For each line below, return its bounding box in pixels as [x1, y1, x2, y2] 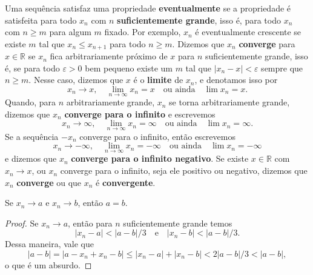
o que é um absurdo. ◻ [5, 259, 92, 271]
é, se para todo [5, 61, 60, 74]
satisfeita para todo [5, 13, 77, 26]
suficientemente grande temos [123, 216, 232, 229]
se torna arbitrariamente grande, [169, 96, 290, 108]
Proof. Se [5, 216, 39, 229]
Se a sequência [5, 130, 59, 142]
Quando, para [5, 96, 56, 108]
